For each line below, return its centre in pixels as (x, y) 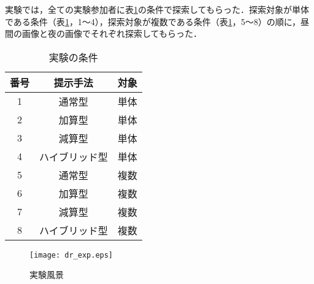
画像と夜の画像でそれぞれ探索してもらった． (112, 33)
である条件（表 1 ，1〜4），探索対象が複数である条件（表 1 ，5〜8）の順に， (153, 21)
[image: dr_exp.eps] (71, 255)
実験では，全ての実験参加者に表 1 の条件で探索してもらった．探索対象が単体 (157, 9)
